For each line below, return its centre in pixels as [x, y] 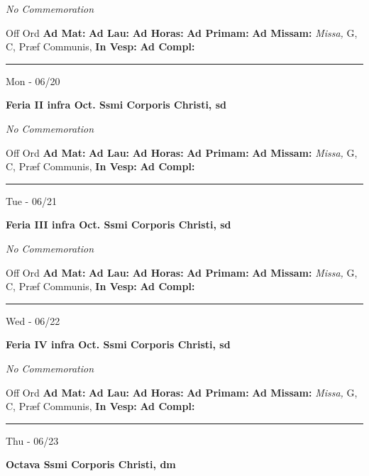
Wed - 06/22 [33, 320]
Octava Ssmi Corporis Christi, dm [91, 464]
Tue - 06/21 [31, 200]
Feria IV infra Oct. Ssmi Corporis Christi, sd [118, 344]
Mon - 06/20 [33, 81]
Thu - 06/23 [32, 440]
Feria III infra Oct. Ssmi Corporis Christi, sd [119, 225]
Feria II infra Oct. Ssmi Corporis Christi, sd [116, 105]
